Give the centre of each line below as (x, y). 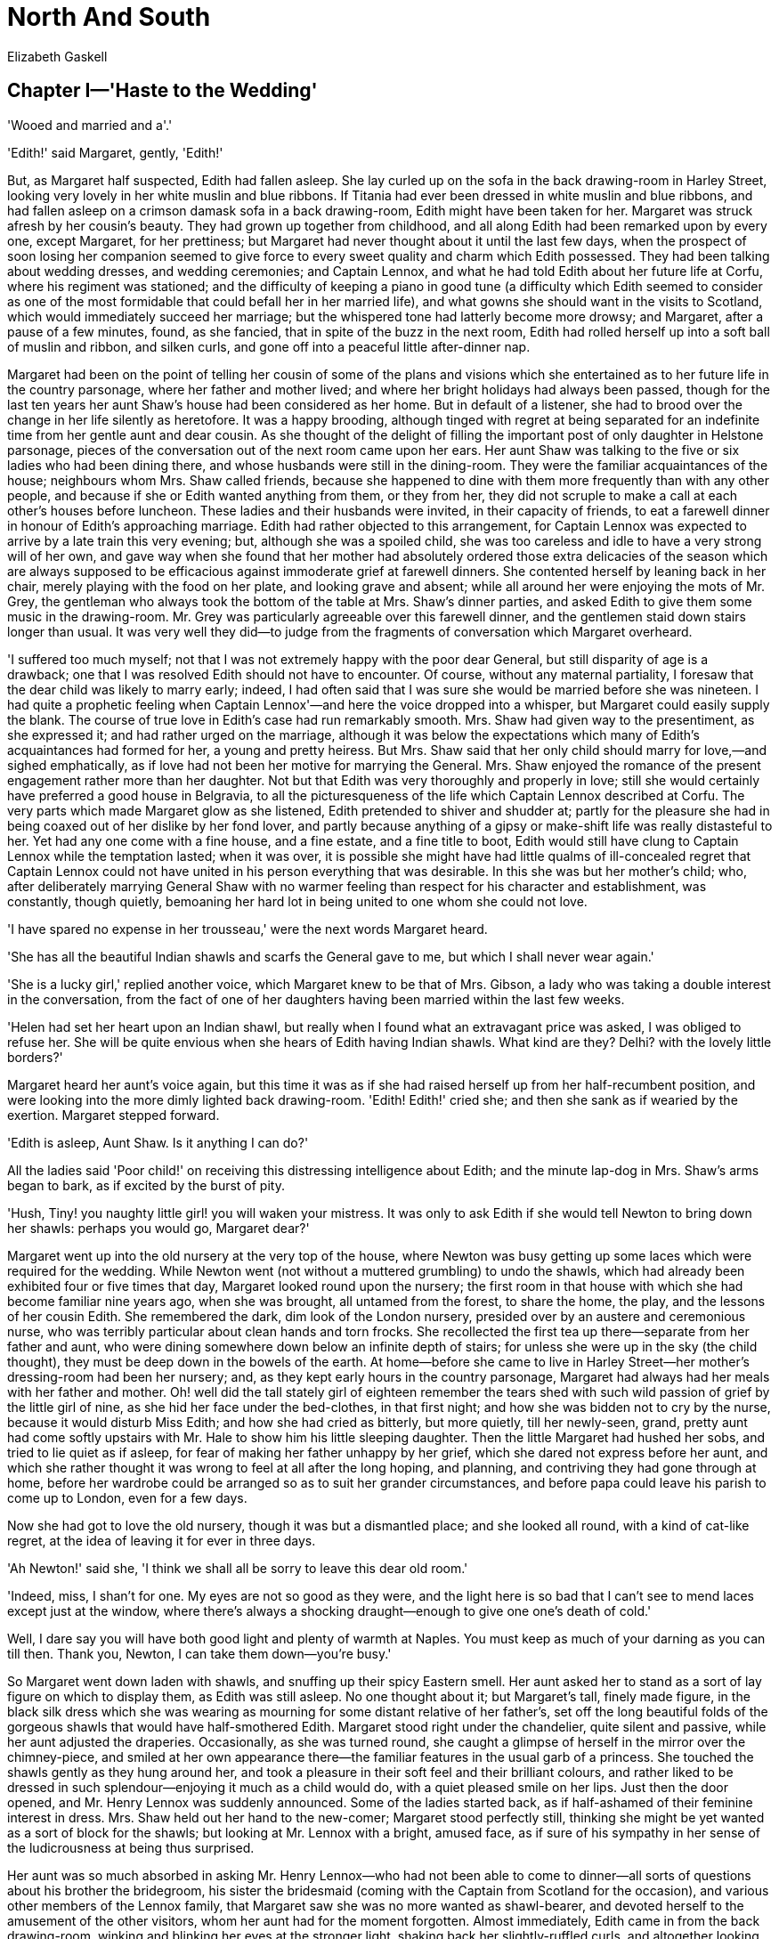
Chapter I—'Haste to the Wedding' (162, 91)
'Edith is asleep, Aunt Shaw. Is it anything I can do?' (158, 1142)
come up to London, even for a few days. (127, 1497)
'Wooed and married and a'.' (90, 125)
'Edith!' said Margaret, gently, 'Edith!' (115, 152)
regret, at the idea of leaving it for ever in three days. (162, 1540)
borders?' (35, 1057)
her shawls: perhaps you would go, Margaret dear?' (158, 1228)
